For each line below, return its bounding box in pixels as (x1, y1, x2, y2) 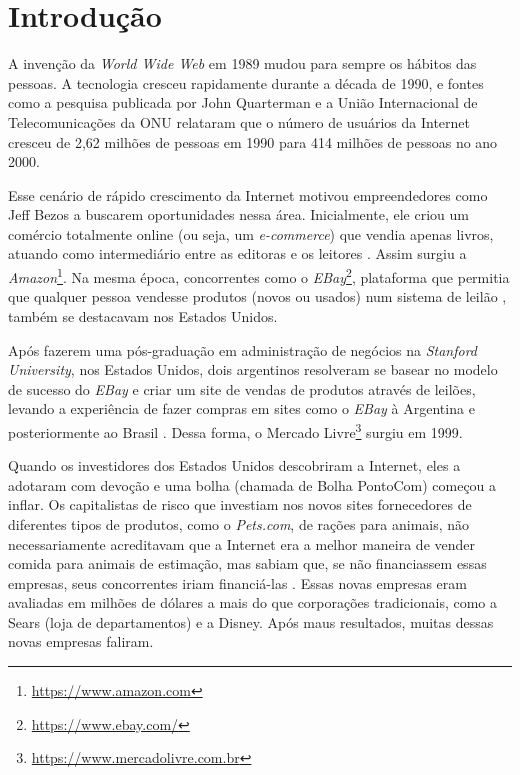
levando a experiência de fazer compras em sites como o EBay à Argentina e (8, 398, 475, 419)
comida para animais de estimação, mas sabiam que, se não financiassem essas (8, 553, 487, 574)
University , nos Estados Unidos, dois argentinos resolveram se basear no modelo (8, 359, 498, 380)
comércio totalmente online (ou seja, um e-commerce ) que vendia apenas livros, (8, 223, 494, 244)
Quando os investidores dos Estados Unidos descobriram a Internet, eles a (8, 455, 461, 476)
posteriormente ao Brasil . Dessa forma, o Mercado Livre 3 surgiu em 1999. (8, 418, 463, 442)
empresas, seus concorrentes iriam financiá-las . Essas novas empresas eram (8, 572, 467, 593)
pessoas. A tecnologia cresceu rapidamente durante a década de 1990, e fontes (8, 72, 484, 93)
